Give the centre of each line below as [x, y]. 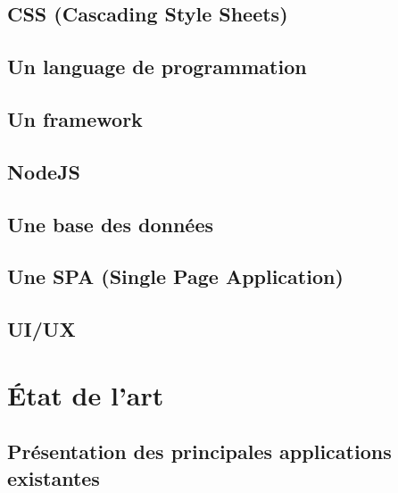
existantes [54, 477]
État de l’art [86, 394]
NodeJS [44, 171]
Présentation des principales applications [199, 451]
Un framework [75, 118]
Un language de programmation [157, 67]
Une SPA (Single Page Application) [175, 276]
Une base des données [110, 224]
